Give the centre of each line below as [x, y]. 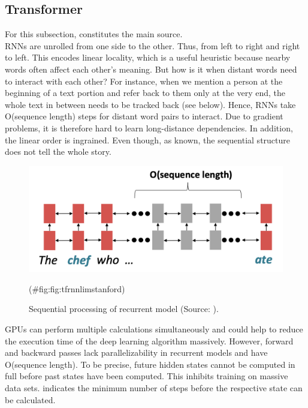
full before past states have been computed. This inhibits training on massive [147, 376]
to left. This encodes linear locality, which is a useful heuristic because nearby [148, 57]
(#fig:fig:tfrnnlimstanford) [77, 288]
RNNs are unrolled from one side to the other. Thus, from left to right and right [153, 45]
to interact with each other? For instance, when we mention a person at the [144, 81]
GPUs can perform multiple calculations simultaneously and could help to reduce [154, 329]
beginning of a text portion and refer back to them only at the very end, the [145, 93]
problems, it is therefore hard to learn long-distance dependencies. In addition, [149, 127]
